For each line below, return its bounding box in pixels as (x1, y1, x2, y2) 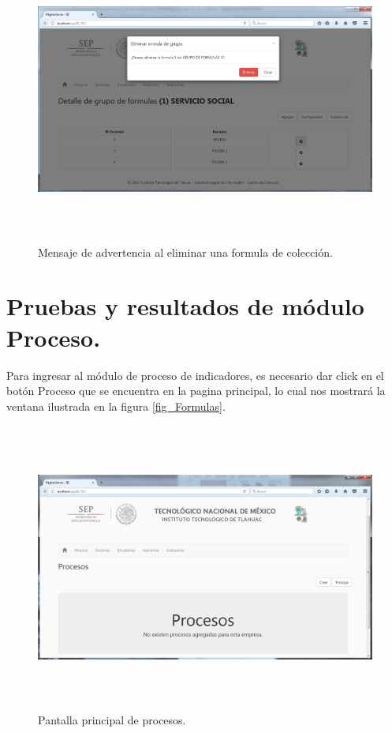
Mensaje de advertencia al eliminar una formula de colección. (38, 243, 333, 260)
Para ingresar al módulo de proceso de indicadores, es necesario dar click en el (6, 366, 384, 383)
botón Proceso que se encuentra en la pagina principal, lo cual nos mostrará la (6, 382, 386, 399)
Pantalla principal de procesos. (38, 711, 186, 727)
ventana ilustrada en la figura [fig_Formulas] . (6, 397, 226, 414)
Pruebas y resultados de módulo (6, 290, 364, 322)
